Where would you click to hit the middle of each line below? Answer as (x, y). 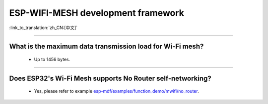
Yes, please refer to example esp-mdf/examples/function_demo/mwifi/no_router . (116, 91)
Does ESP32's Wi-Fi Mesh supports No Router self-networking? (110, 78)
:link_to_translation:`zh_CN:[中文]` (43, 28)
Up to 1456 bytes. (52, 59)
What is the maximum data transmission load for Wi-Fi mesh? (106, 47)
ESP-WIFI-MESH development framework (97, 13)
